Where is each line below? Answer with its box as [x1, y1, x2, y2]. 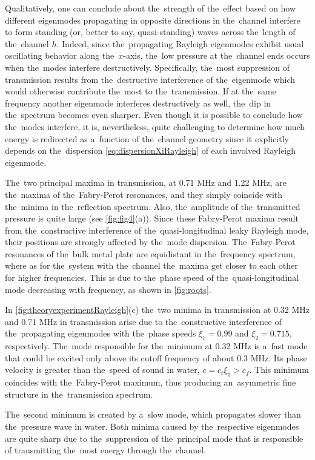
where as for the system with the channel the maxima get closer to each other [5, 259, 298, 272]
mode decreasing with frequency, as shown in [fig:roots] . [5, 283, 211, 295]
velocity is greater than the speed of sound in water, [5, 363, 200, 376]
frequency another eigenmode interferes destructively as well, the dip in [5, 96, 271, 109]
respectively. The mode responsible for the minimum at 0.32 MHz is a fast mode [5, 340, 308, 352]
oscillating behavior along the [5, 49, 114, 62]
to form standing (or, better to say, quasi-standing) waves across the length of [5, 25, 296, 38]
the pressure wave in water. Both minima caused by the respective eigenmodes [5, 420, 299, 432]
